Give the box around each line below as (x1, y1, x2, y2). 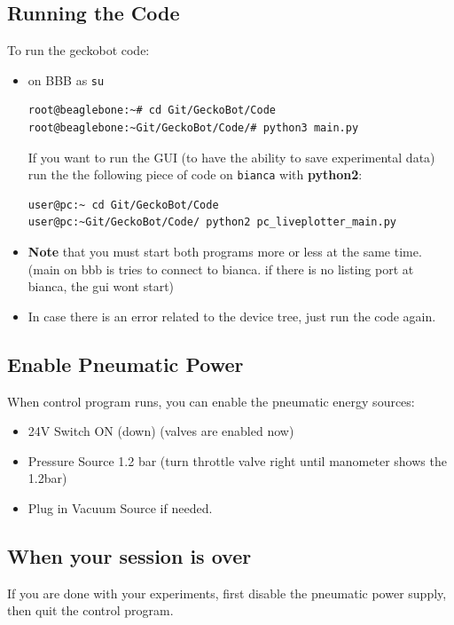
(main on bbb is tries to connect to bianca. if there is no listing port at (27, 259, 414, 278)
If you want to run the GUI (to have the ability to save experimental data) (27, 147, 435, 166)
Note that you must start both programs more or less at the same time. (27, 242, 422, 261)
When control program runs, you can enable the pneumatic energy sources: (7, 392, 415, 410)
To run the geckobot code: (7, 41, 150, 59)
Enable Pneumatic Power (7, 350, 244, 377)
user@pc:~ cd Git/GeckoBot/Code (27, 198, 219, 211)
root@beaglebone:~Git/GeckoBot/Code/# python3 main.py (27, 122, 359, 135)
